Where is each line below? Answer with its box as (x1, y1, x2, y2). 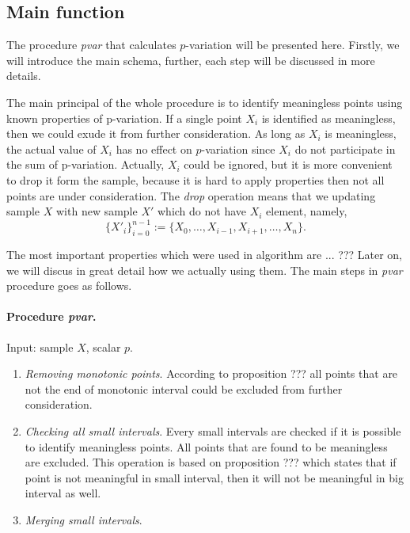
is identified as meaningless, (261, 109, 396, 126)
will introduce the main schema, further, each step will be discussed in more (6, 51, 375, 68)
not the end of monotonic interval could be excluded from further (25, 380, 343, 397)
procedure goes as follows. (6, 277, 132, 294)
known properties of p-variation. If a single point (6, 109, 242, 126)
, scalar (85, 338, 121, 355)
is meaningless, (325, 125, 397, 142)
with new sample (55, 203, 138, 219)
